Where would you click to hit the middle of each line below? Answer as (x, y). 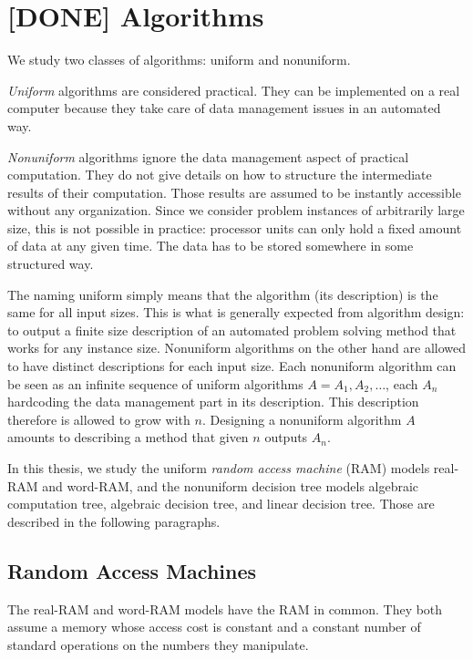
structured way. (51, 264)
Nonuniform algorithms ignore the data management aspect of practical (208, 156)
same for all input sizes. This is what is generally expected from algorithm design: (236, 312)
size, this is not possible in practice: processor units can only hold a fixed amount (235, 227)
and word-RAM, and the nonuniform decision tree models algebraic (231, 485)
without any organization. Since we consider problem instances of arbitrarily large (236, 210)
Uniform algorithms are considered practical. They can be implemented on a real (234, 90)
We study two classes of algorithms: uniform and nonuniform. (179, 60)
